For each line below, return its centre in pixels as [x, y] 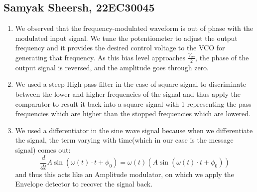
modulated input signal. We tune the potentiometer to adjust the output [126, 38]
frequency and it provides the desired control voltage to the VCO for [120, 48]
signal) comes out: [43, 149]
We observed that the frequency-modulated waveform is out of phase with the [134, 28]
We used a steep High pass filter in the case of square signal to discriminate [130, 84]
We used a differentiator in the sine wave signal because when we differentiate [134, 130]
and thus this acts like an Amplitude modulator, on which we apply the [125, 174]
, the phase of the [222, 57]
